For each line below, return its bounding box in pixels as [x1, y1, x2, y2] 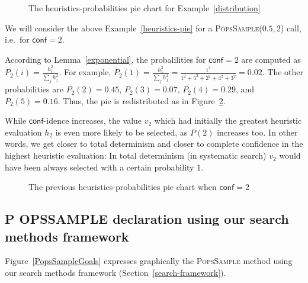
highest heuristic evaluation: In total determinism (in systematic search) [5, 149, 267, 162]
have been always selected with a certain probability [5, 160, 194, 173]
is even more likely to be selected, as [55, 126, 188, 138]
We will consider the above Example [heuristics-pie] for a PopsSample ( [5, 21, 262, 34]
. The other [262, 66, 303, 78]
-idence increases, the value [43, 114, 142, 127]
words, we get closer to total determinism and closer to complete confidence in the [5, 137, 303, 150]
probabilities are [5, 83, 63, 95]
